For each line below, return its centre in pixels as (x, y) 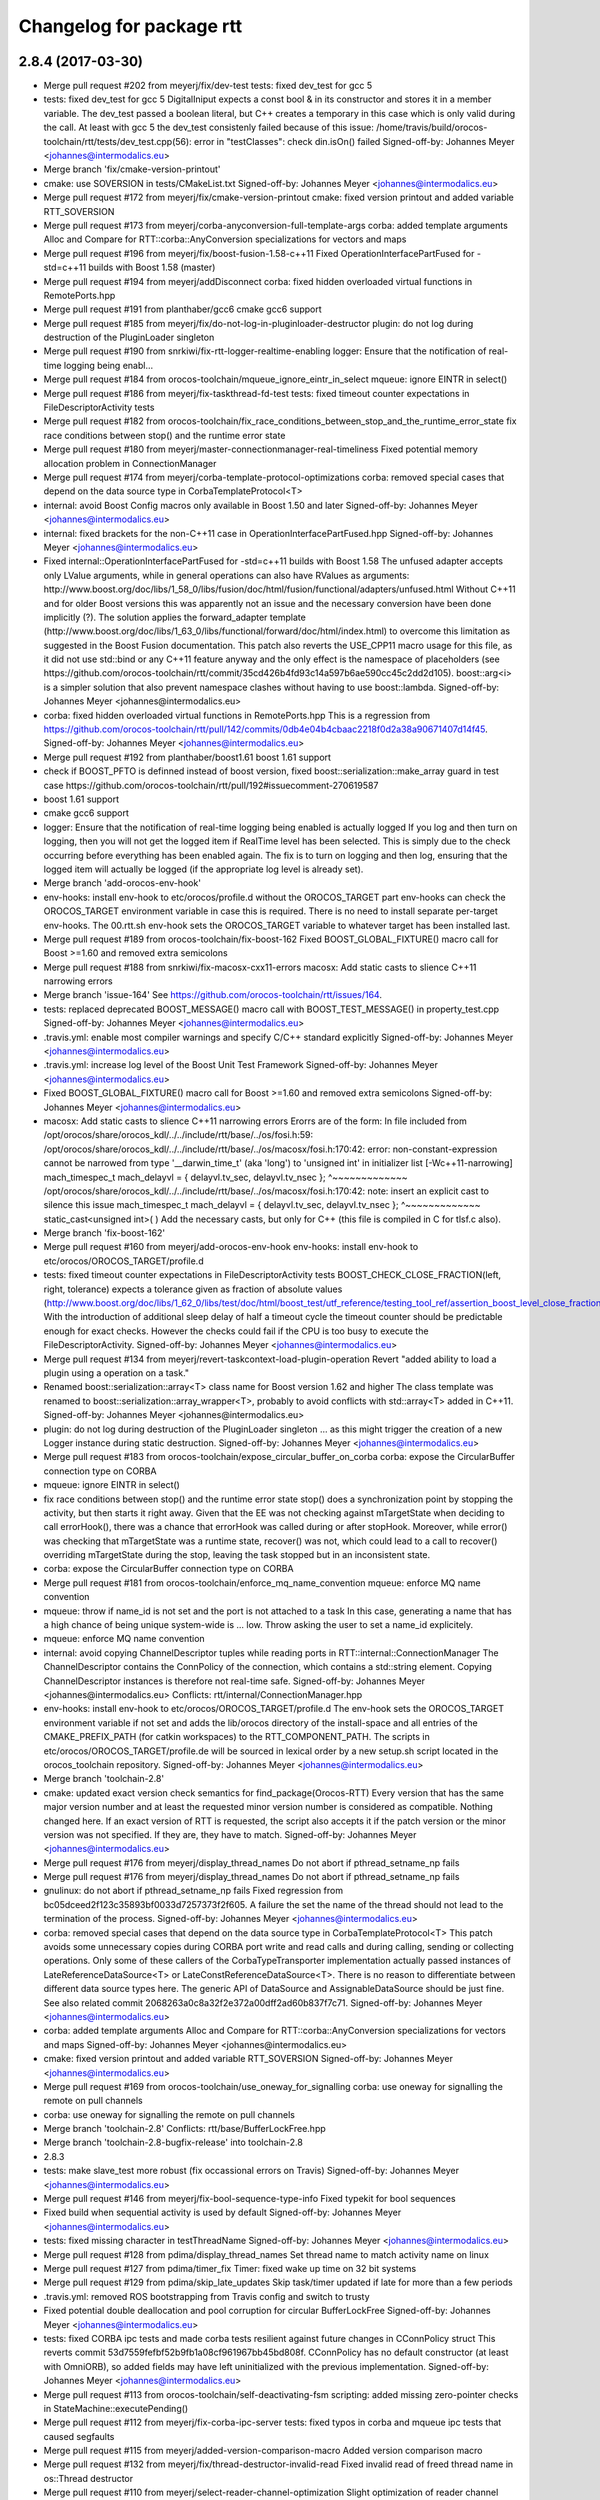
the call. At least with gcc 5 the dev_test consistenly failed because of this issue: (209, 127)
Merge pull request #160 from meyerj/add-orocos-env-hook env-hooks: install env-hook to (231, 1247)
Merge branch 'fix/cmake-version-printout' (132, 169)
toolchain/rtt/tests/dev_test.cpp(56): (117, 141)
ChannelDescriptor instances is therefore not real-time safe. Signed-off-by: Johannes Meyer (234, 1681)
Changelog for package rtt (130, 26)
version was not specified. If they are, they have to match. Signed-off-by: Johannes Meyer (230, 1834)
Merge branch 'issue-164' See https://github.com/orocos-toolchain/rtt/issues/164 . (212, 995)
